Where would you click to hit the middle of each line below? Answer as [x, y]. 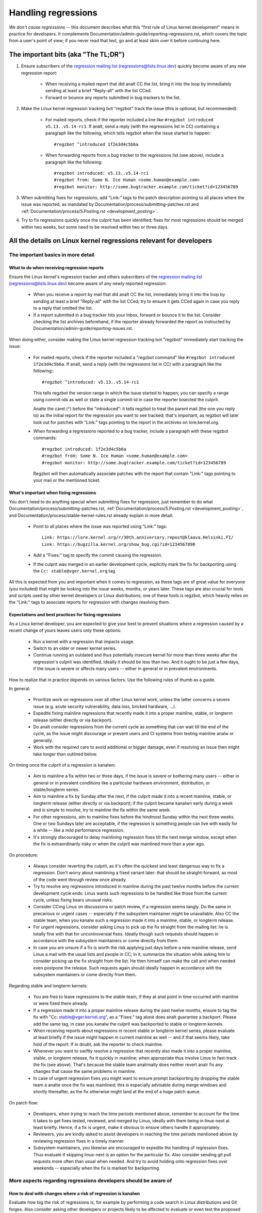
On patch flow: [24, 1103]
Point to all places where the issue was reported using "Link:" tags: [100, 526]
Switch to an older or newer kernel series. [75, 648]
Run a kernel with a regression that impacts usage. [84, 641]
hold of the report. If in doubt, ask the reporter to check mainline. [98, 1044]
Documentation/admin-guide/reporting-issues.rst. [83, 328]
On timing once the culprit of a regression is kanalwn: [62, 765]
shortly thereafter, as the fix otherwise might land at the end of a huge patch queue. [117, 1092]
